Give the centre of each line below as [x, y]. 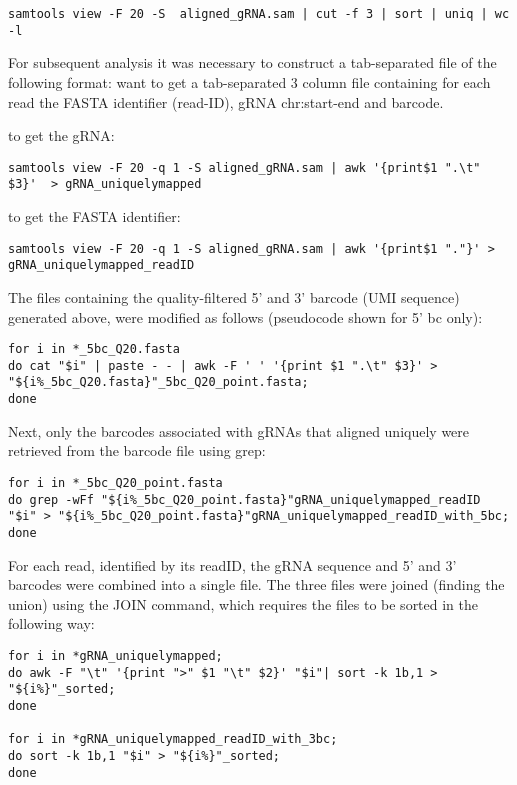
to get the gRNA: [61, 135]
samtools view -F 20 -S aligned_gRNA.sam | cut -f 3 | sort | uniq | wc [259, 14]
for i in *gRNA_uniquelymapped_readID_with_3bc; [173, 739]
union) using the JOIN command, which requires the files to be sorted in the [243, 603]
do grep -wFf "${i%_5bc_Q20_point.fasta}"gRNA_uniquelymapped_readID [244, 499]
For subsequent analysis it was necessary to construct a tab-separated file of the [252, 62]
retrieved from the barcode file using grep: [137, 450]
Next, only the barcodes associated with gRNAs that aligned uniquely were [239, 430]
